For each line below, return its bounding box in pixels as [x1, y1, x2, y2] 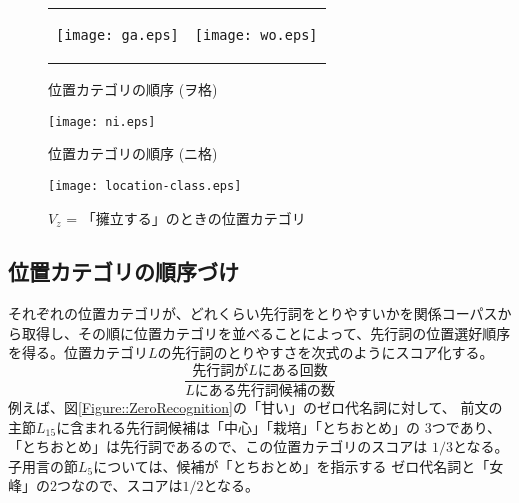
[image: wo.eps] [194, 27, 318, 43]
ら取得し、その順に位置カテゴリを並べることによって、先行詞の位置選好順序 [8, 322, 511, 343]
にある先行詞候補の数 [194, 383, 335, 398]
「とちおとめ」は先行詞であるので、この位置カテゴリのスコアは [8, 436, 428, 457]
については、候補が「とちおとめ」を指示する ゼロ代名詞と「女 [93, 455, 504, 476]
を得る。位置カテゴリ [8, 342, 148, 363]
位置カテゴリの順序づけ [8, 256, 239, 287]
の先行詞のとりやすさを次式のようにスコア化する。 [157, 342, 494, 363]
